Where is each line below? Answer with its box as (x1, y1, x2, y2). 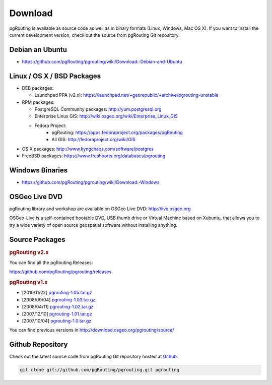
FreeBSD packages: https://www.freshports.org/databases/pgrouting (22, 153, 166, 159)
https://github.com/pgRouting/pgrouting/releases (9, 269, 112, 275)
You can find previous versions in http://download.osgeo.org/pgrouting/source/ (9, 327, 174, 333)
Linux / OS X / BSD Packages (9, 72, 101, 80)
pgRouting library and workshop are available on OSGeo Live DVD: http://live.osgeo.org (9, 206, 191, 212)
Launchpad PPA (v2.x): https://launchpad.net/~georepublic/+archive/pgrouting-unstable (34, 92, 219, 98)
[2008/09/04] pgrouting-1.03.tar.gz (22, 296, 96, 302)
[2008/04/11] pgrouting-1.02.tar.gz (22, 304, 94, 310)
